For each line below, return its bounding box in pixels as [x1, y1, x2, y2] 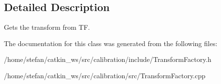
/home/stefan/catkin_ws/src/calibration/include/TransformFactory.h [4, 54, 212, 64]
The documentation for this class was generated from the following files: [4, 38, 218, 48]
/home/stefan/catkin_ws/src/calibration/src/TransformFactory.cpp [4, 70, 205, 80]
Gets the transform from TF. [4, 22, 90, 32]
